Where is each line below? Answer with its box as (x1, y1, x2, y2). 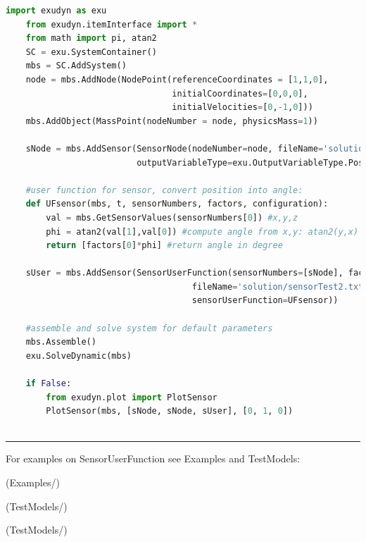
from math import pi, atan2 (25, 33, 157, 44)
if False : (25, 378, 72, 389)
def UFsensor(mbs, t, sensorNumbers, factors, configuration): (25, 199, 329, 209)
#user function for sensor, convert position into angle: (25, 185, 303, 195)
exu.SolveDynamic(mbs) (25, 350, 132, 361)
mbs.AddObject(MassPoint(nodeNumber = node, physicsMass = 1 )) (25, 116, 318, 126)
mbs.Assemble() (25, 337, 96, 347)
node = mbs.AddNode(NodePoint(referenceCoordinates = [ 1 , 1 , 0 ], (25, 74, 329, 85)
